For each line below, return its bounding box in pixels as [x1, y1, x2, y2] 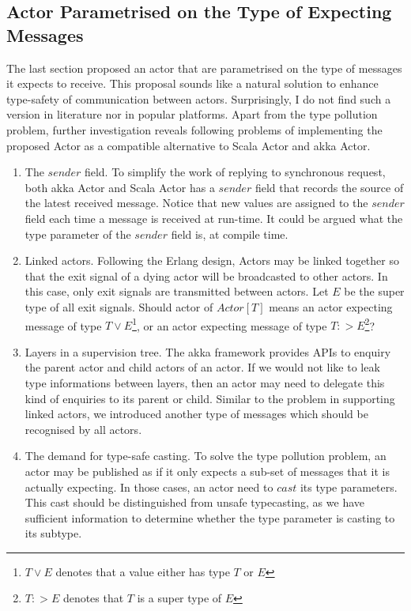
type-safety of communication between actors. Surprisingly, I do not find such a [6, 90, 391, 107]
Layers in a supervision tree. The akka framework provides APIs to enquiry [25, 343, 391, 360]
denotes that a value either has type [55, 563, 230, 579]
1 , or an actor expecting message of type [132, 315, 327, 334]
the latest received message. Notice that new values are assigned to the [25, 194, 368, 211]
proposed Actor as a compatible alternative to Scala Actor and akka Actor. [6, 137, 371, 153]
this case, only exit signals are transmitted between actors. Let [25, 283, 329, 300]
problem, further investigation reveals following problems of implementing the [6, 121, 383, 138]
